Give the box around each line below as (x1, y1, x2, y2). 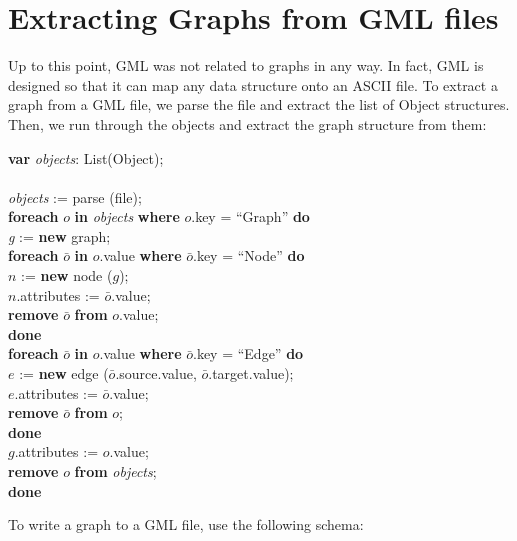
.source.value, (115, 363, 197, 384)
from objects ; (74, 461, 157, 481)
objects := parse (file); (8, 186, 142, 207)
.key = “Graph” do (191, 206, 310, 227)
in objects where (74, 206, 180, 227)
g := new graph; (8, 225, 111, 246)
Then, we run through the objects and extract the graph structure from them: (8, 113, 487, 134)
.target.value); (208, 363, 294, 384)
